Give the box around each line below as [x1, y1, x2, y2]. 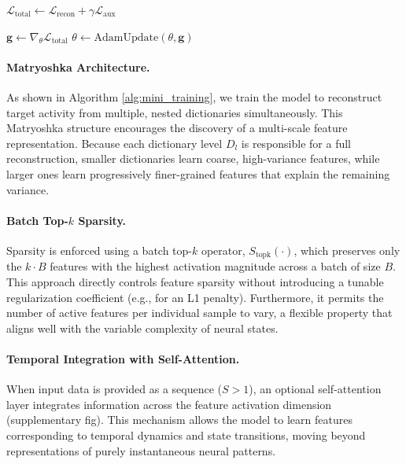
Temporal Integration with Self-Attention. [6, 350, 240, 366]
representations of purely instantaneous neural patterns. [6, 442, 276, 458]
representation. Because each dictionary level [6, 134, 223, 151]
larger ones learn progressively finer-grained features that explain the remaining [6, 165, 390, 182]
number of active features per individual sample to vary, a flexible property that [6, 304, 393, 321]
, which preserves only [293, 241, 400, 258]
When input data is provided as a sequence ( [6, 381, 223, 397]
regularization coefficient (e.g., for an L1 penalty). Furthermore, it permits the [6, 289, 384, 305]
